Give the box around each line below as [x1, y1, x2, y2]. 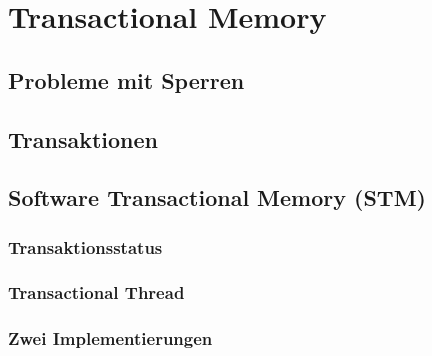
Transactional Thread [8, 280, 185, 305]
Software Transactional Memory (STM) [8, 182, 426, 213]
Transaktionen [8, 123, 158, 154]
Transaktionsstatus [8, 234, 163, 259]
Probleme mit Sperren [8, 64, 245, 95]
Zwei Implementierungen [8, 326, 213, 351]
